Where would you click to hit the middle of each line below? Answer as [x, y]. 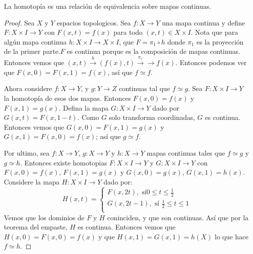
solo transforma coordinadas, [152, 117]
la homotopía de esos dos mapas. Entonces [67, 98]
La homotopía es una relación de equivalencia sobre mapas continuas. [108, 6]
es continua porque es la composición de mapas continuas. [153, 51]
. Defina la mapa [84, 107]
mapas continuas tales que [186, 152]
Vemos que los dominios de [44, 217]
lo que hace [232, 236]
